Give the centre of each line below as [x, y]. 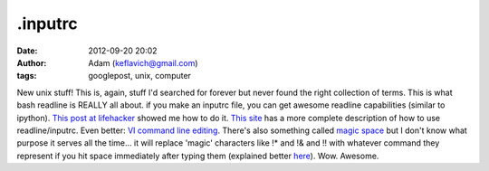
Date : [27, 51]
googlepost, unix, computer [140, 76]
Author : [32, 62]
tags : [27, 76]
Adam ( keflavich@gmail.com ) [143, 62]
